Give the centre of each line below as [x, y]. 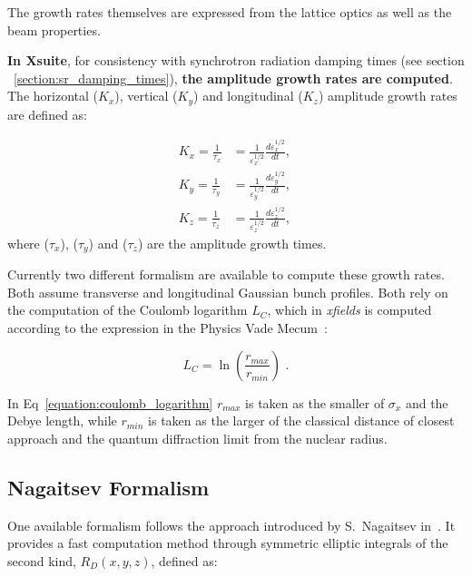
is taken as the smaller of [315, 402]
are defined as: [48, 114]
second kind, [42, 560]
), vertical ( [146, 96]
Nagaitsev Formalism [108, 487]
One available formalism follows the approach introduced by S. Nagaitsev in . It [231, 525]
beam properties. [54, 29]
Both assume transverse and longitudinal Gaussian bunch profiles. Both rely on [228, 292]
